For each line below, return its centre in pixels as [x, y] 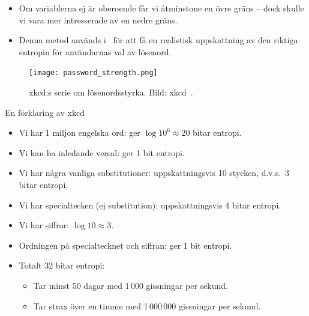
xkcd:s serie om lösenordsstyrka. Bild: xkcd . [111, 92]
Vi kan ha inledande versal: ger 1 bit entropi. [102, 152]
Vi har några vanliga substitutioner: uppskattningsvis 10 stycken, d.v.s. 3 [154, 173]
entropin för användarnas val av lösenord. [95, 51]
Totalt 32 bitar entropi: [62, 265]
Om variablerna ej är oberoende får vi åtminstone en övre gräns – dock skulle [161, 8]
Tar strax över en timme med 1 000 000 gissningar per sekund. [147, 305]
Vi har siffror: [44, 225]
